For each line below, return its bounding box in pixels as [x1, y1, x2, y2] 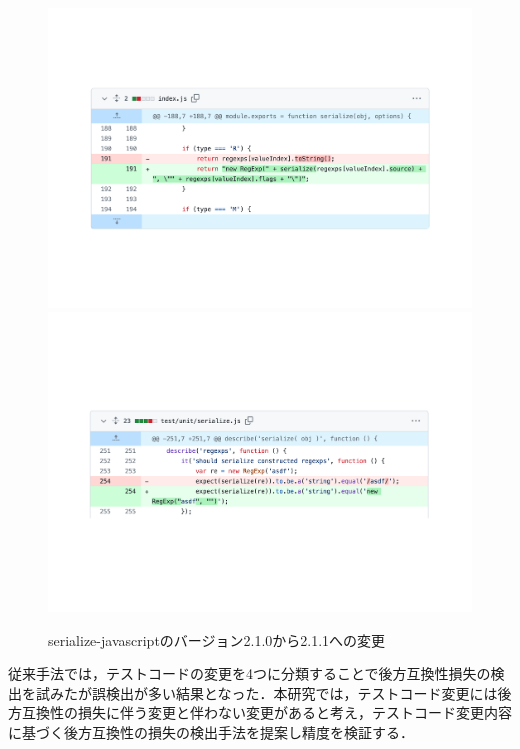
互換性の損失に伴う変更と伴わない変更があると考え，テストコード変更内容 [21, 702, 512, 723]
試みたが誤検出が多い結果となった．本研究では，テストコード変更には [35, 682, 498, 703]
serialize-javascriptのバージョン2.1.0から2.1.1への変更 [48, 629, 386, 650]
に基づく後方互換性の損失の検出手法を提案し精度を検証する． [8, 721, 414, 742]
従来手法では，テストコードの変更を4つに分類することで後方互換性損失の [8, 663, 491, 684]
